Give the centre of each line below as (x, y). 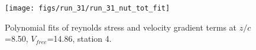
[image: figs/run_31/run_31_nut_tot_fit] (88, 8)
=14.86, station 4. (79, 39)
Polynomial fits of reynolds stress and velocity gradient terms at (121, 27)
